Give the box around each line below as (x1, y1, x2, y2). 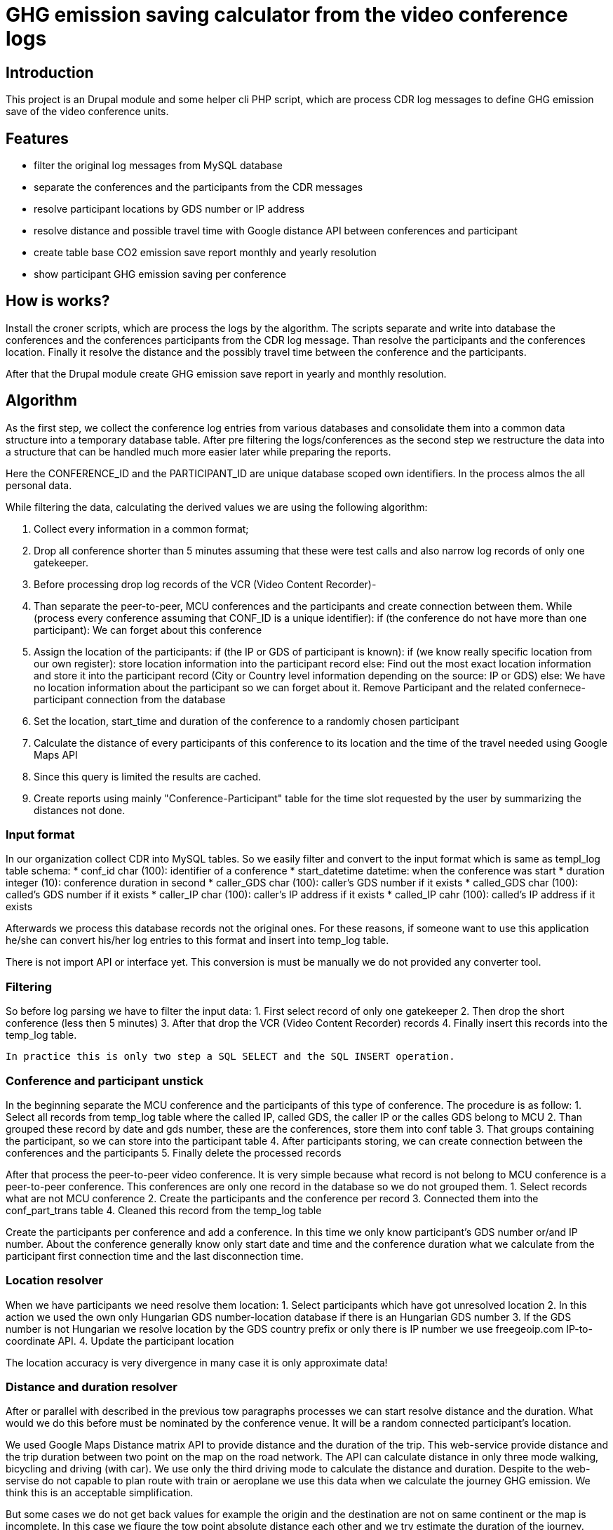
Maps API (34, 748, 78, 761)
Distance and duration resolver (6, 1380, 177, 1395)
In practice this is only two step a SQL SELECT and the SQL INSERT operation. (6, 1051, 455, 1063)
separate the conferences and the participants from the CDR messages (34, 181, 363, 194)
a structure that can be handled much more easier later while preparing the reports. (6, 445, 391, 458)
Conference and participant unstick (6, 1073, 204, 1088)
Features (6, 129, 69, 147)
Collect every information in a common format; (34, 522, 249, 535)
